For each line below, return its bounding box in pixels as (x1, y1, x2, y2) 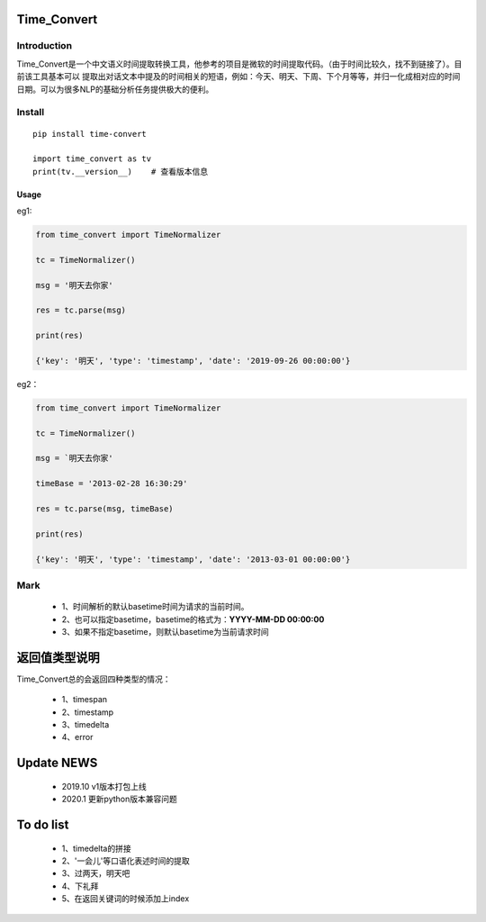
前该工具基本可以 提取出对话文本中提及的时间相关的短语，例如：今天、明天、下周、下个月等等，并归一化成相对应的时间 (16, 71, 461, 82)
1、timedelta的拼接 (61, 843, 131, 854)
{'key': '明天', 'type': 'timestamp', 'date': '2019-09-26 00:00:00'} (35, 356, 351, 366)
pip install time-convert (32, 129, 148, 139)
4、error (61, 732, 94, 743)
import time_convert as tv (32, 154, 152, 164)
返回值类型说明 (16, 649, 100, 665)
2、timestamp (61, 707, 114, 718)
